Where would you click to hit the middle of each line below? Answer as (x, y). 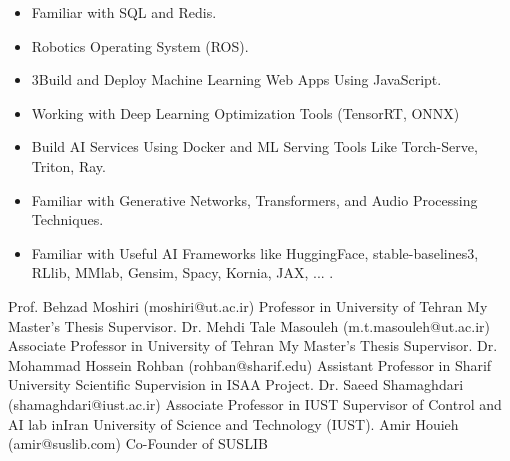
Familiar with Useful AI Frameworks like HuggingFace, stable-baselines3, (255, 252)
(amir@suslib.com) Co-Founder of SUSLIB (138, 443)
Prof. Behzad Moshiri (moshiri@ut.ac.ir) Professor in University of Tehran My (248, 305)
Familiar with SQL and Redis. (124, 12)
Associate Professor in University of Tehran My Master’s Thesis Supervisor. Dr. (253, 345)
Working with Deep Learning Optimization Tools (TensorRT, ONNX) (245, 112)
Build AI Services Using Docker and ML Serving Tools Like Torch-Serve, (254, 146)
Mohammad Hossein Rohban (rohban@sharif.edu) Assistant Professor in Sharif (250, 364)
